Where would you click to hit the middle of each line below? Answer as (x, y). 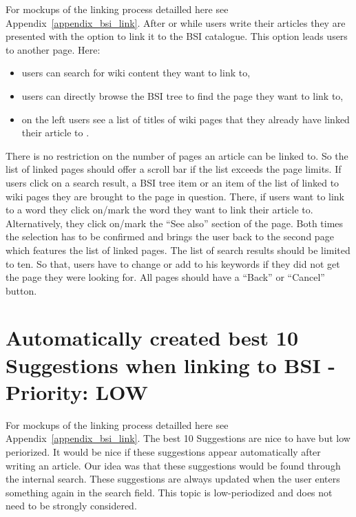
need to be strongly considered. (71, 506)
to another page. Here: (53, 49)
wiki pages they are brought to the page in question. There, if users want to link (175, 196)
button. (21, 290)
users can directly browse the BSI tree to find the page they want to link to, (182, 95)
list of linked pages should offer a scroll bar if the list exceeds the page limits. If (174, 169)
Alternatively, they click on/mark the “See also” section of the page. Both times (175, 223)
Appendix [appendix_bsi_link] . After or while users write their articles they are (176, 22)
